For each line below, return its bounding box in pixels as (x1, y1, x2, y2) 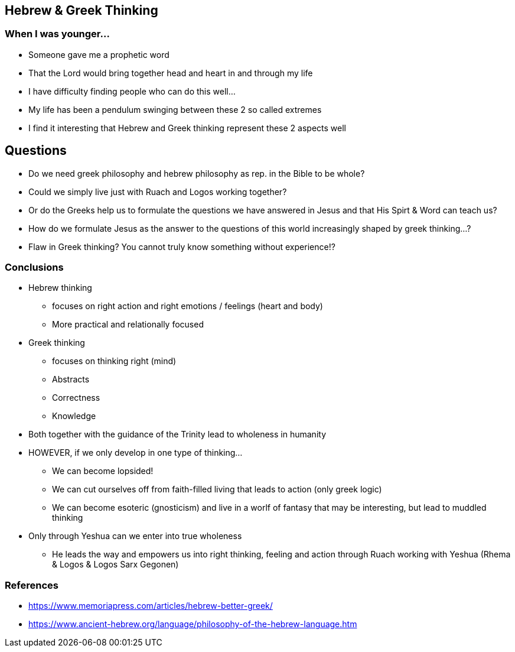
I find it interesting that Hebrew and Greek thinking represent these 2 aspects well (28, 122, 346, 133)
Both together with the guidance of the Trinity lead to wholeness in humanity (28, 429, 326, 440)
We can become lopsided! (52, 466, 154, 476)
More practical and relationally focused (52, 319, 204, 330)
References (5, 579, 58, 591)
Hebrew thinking (28, 283, 92, 293)
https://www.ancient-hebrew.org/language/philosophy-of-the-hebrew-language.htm (28, 619, 357, 630)
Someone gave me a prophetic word (28, 49, 170, 60)
